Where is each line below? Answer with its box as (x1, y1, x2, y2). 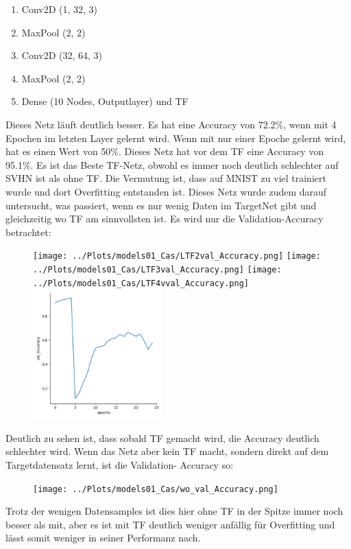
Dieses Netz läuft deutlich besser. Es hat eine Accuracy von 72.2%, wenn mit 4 (5, 117, 337, 131)
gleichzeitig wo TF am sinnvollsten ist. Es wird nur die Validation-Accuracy (5, 211, 324, 226)
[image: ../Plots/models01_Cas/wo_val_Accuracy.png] (33, 484, 278, 494)
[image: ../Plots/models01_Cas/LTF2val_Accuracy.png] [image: (33, 251, 321, 261)
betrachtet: (5, 224, 51, 239)
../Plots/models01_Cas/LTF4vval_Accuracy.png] (33, 278, 249, 288)
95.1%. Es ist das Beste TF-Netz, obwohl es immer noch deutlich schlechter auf (5, 157, 339, 172)
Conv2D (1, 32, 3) (21, 2, 98, 16)
